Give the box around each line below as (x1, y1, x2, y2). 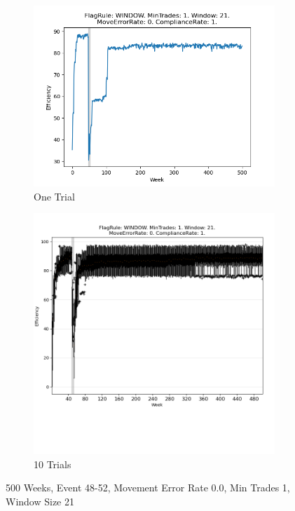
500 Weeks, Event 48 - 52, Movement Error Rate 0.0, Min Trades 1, (6, 480, 290, 495)
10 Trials (34, 456, 71, 471)
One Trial (34, 189, 75, 203)
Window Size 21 (6, 493, 74, 508)
